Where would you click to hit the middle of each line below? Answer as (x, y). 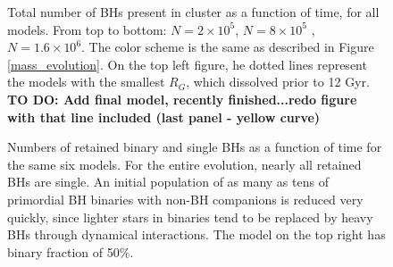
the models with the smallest (86, 82)
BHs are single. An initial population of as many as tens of (168, 182)
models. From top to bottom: (87, 29)
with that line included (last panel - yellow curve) (164, 117)
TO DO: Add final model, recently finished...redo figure (182, 99)
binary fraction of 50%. (71, 251)
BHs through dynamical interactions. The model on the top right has (196, 234)
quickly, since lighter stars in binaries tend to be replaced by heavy (190, 217)
